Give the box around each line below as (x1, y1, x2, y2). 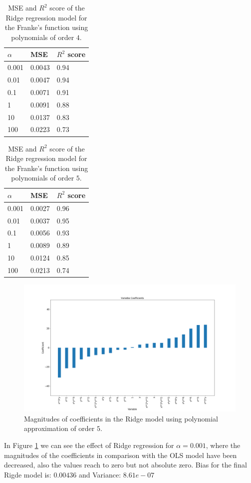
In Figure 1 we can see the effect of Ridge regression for (4, 440, 174, 450)
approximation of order (24, 423, 95, 433)
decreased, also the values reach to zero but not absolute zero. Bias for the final (4, 459, 247, 470)
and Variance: (79, 469, 121, 479)
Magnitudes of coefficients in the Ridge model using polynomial (24, 413, 218, 423)
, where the (206, 440, 241, 450)
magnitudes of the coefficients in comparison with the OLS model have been (4, 449, 237, 460)
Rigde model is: (4, 469, 51, 479)
